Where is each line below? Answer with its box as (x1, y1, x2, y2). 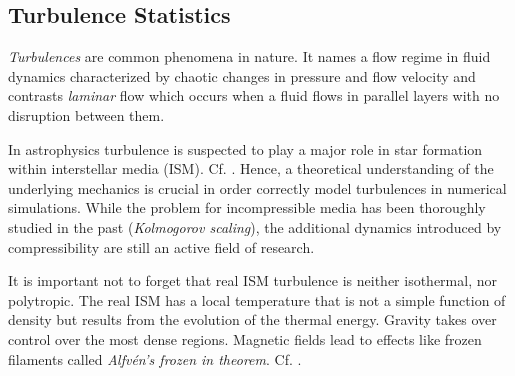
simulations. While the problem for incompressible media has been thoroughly (8, 197, 486, 218)
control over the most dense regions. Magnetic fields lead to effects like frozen (8, 328, 482, 349)
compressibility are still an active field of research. (8, 236, 315, 257)
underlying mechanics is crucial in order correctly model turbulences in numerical (8, 177, 507, 198)
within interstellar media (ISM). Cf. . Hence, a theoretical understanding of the (8, 158, 494, 179)
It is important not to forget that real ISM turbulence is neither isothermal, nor (8, 270, 497, 291)
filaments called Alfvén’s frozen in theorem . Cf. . (8, 348, 302, 369)
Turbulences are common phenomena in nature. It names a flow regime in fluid (8, 46, 491, 67)
